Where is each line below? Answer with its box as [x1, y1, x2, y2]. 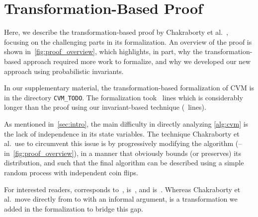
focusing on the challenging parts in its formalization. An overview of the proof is [4, 36, 252, 47]
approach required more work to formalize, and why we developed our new [23, 56, 251, 66]
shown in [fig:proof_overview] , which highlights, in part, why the [4, 46, 203, 57]
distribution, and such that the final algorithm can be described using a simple [4, 157, 244, 168]
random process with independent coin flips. [4, 167, 138, 177]
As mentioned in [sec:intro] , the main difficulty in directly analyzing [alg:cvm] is [4, 118, 249, 129]
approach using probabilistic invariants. [4, 66, 124, 76]
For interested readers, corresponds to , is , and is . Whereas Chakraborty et [4, 184, 241, 194]
